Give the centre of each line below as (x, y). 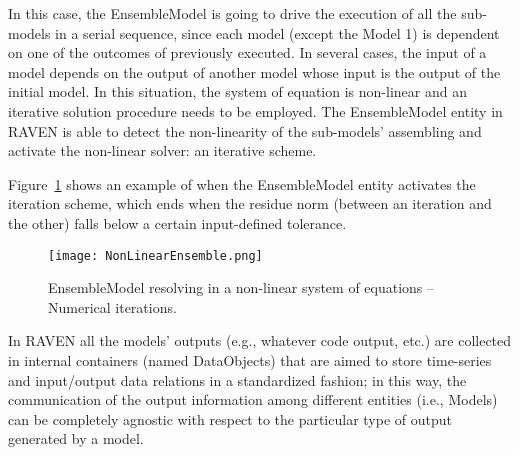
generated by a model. (76, 438)
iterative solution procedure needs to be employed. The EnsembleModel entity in (255, 110)
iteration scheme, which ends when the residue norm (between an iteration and (250, 203)
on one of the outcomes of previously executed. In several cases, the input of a (247, 52)
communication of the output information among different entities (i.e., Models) (253, 399)
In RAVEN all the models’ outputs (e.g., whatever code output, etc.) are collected (260, 340)
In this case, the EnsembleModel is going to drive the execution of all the (232, 13)
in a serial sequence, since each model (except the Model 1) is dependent (277, 32)
